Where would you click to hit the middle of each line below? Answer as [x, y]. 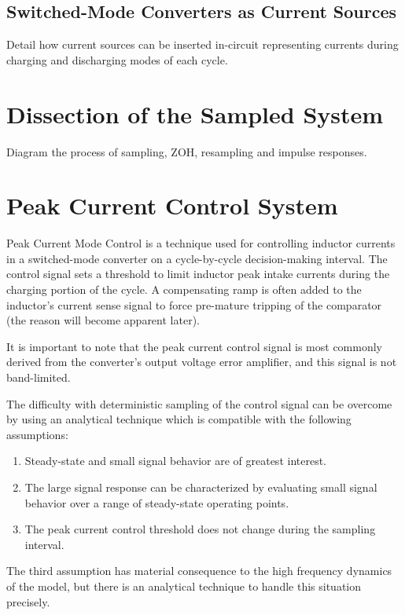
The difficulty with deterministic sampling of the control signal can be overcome [199, 403]
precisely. [28, 601]
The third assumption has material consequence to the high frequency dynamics [199, 571]
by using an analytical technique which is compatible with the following [179, 419]
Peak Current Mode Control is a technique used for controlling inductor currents [201, 243]
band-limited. [39, 377]
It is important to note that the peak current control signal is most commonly [195, 346]
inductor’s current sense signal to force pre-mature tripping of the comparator [194, 304]
